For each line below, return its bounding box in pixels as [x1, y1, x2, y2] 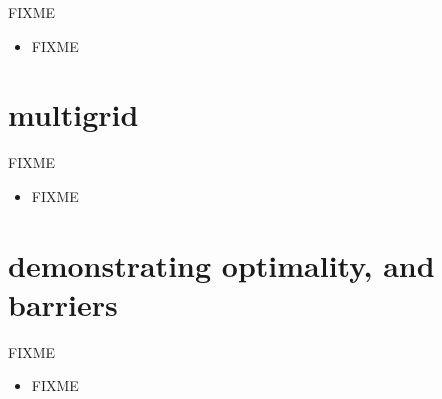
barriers [8, 283, 118, 324]
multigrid [8, 94, 139, 135]
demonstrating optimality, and [8, 244, 435, 285]
